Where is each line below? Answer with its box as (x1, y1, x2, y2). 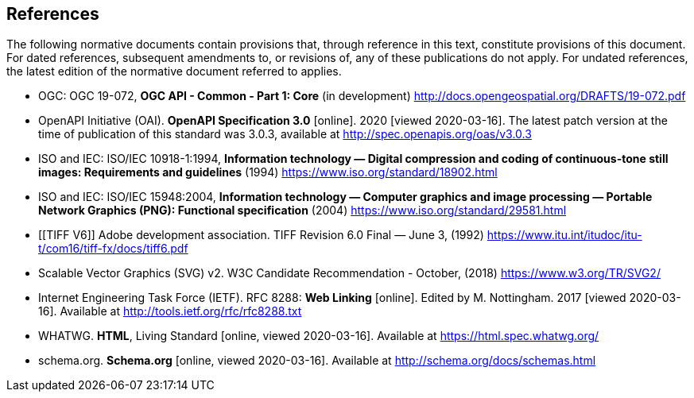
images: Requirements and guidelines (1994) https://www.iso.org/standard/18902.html (38, 165, 498, 180)
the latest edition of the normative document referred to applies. (6, 64, 342, 79)
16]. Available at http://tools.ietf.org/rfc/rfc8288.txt (38, 304, 302, 319)
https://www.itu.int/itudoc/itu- (487, 228, 642, 242)
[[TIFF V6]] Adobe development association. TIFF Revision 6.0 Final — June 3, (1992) (38, 228, 484, 242)
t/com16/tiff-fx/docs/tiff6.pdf (38, 242, 188, 256)
